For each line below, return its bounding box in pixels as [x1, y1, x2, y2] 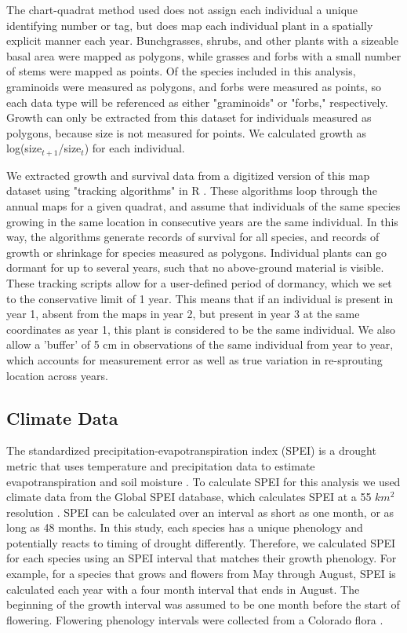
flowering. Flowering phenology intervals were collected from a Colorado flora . [6, 611, 383, 628]
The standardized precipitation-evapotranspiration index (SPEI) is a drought [6, 442, 376, 459]
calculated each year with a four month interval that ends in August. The [6, 580, 360, 597]
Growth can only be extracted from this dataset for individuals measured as [6, 109, 372, 126]
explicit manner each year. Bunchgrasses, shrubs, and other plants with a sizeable [6, 32, 398, 49]
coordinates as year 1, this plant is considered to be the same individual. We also [6, 320, 396, 337]
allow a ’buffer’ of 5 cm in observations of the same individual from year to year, [6, 336, 394, 353]
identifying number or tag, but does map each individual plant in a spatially [6, 16, 373, 33]
